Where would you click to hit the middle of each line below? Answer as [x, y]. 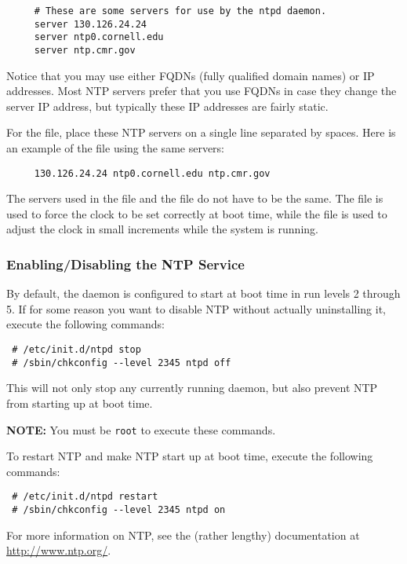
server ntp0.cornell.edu [99, 37]
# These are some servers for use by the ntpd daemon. [180, 11]
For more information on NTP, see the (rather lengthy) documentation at [183, 535]
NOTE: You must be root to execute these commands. [141, 429]
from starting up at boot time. [80, 403]
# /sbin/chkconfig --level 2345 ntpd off [122, 363]
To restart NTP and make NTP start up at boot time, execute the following [190, 456]
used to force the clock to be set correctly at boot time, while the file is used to [197, 213]
